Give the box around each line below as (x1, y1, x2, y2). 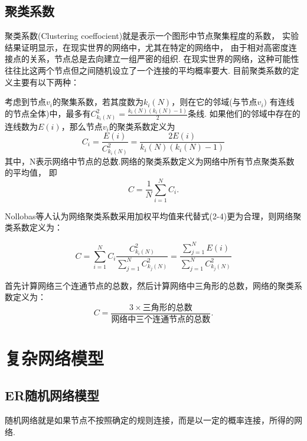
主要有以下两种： (12, 75, 79, 88)
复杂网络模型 (5, 345, 104, 370)
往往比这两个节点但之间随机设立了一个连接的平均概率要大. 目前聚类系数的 (5, 64, 291, 76)
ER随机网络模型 (5, 386, 99, 404)
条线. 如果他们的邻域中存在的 (188, 107, 301, 120)
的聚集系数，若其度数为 (52, 96, 143, 108)
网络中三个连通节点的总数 (111, 315, 211, 324)
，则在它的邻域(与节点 (171, 96, 257, 108)
